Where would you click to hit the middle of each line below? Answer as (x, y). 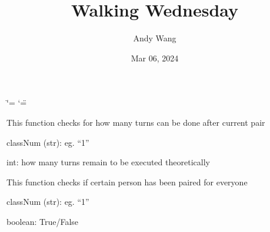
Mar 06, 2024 (155, 58)
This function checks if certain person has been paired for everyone (127, 182)
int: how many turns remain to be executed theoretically (108, 162)
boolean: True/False (43, 221)
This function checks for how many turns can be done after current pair (136, 122)
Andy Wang (155, 38)
